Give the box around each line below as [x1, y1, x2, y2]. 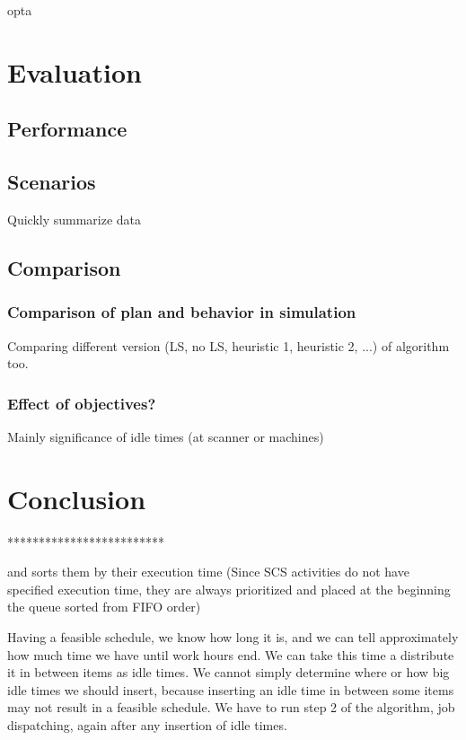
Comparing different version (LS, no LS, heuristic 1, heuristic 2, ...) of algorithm [7, 336, 450, 355]
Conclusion [7, 480, 146, 516]
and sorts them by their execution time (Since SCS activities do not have [7, 562, 409, 581]
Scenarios [7, 168, 96, 196]
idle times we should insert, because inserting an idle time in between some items [7, 680, 454, 699]
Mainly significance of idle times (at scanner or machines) [7, 427, 324, 445]
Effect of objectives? [7, 392, 156, 414]
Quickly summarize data [7, 209, 142, 228]
